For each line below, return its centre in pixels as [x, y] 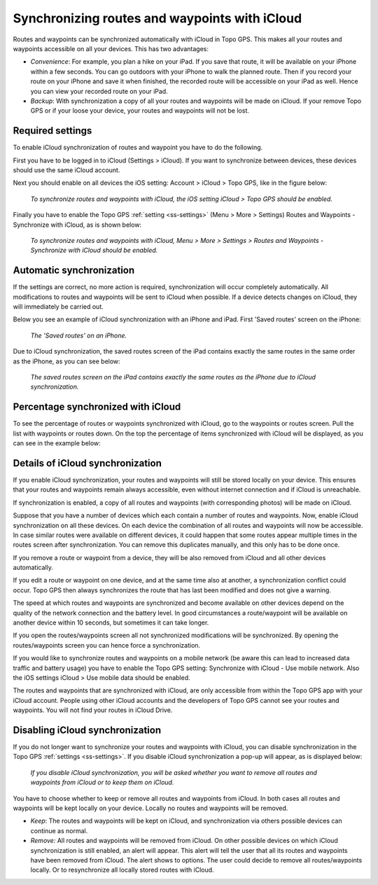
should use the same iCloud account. [66, 170]
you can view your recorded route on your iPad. [99, 91]
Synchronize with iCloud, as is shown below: [77, 225]
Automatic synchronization [74, 271]
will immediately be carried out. [58, 307]
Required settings [52, 131]
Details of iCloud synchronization [87, 463]
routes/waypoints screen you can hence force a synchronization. [107, 645]
